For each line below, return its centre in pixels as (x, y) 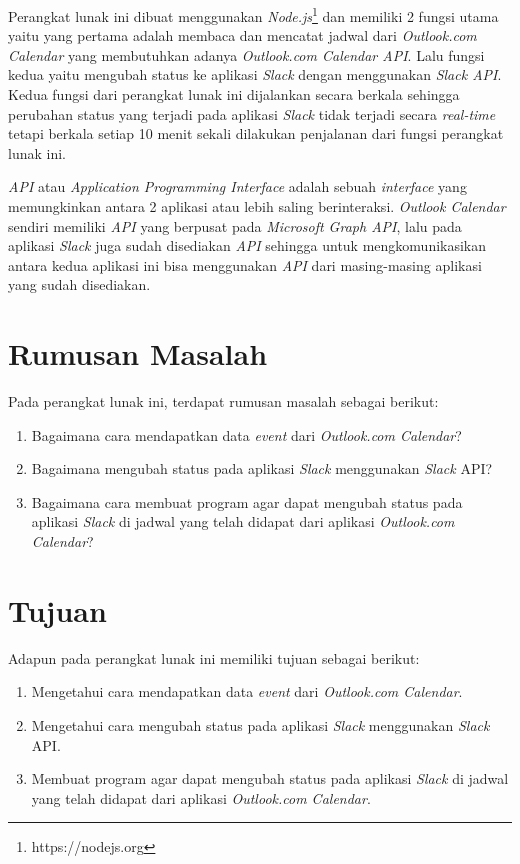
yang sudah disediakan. (79, 284)
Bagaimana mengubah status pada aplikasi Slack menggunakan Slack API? (262, 468)
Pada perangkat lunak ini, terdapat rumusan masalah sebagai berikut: (223, 401)
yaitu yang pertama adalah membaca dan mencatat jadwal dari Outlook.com (242, 35)
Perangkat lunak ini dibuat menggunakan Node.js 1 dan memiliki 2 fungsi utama (253, 14)
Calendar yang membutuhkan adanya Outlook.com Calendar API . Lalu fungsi (246, 54)
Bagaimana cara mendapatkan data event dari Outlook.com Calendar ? (246, 434)
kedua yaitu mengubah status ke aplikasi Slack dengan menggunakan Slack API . (255, 74)
